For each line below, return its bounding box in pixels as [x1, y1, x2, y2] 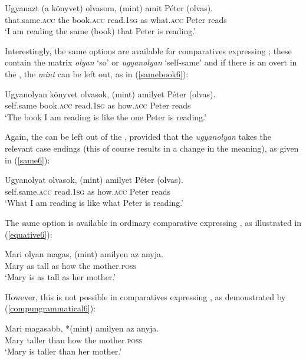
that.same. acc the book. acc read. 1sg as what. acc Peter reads [5, 13, 227, 25]
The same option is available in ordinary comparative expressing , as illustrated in [5, 216, 302, 228]
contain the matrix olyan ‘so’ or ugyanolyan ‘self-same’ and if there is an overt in [5, 56, 297, 68]
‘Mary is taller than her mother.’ [5, 345, 122, 357]
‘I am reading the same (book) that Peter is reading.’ [5, 25, 196, 37]
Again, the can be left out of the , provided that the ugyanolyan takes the [5, 130, 271, 143]
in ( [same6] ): [5, 153, 50, 166]
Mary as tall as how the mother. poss [5, 259, 137, 271]
